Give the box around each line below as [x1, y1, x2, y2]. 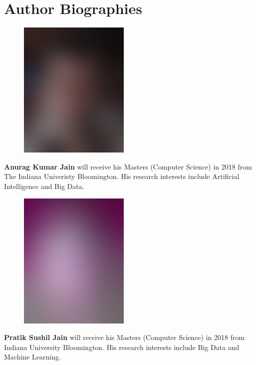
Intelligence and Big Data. [4, 180, 84, 191]
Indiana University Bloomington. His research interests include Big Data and [4, 341, 240, 352]
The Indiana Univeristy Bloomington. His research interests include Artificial [4, 171, 240, 181]
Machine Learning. [4, 351, 61, 362]
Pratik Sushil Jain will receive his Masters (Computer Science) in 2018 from [4, 332, 245, 342]
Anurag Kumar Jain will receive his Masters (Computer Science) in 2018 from [4, 161, 252, 171]
